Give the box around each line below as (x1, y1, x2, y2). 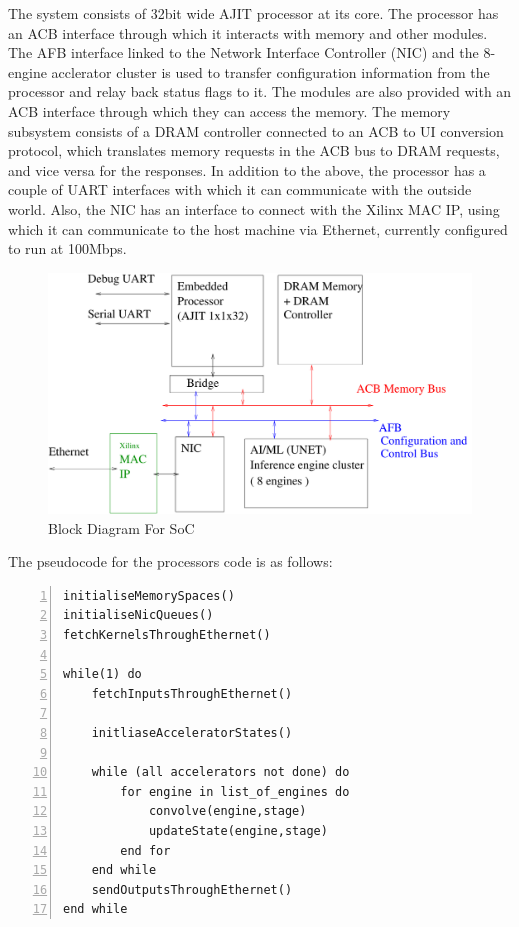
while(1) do (63, 667, 142, 682)
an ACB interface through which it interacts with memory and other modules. (8, 22, 488, 43)
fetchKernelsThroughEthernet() (63, 628, 271, 643)
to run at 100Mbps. (8, 238, 127, 259)
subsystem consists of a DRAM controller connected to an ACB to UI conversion (8, 120, 504, 141)
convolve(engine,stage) (148, 804, 307, 819)
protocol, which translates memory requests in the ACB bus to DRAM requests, (8, 140, 500, 161)
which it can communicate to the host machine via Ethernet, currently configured (8, 218, 508, 239)
